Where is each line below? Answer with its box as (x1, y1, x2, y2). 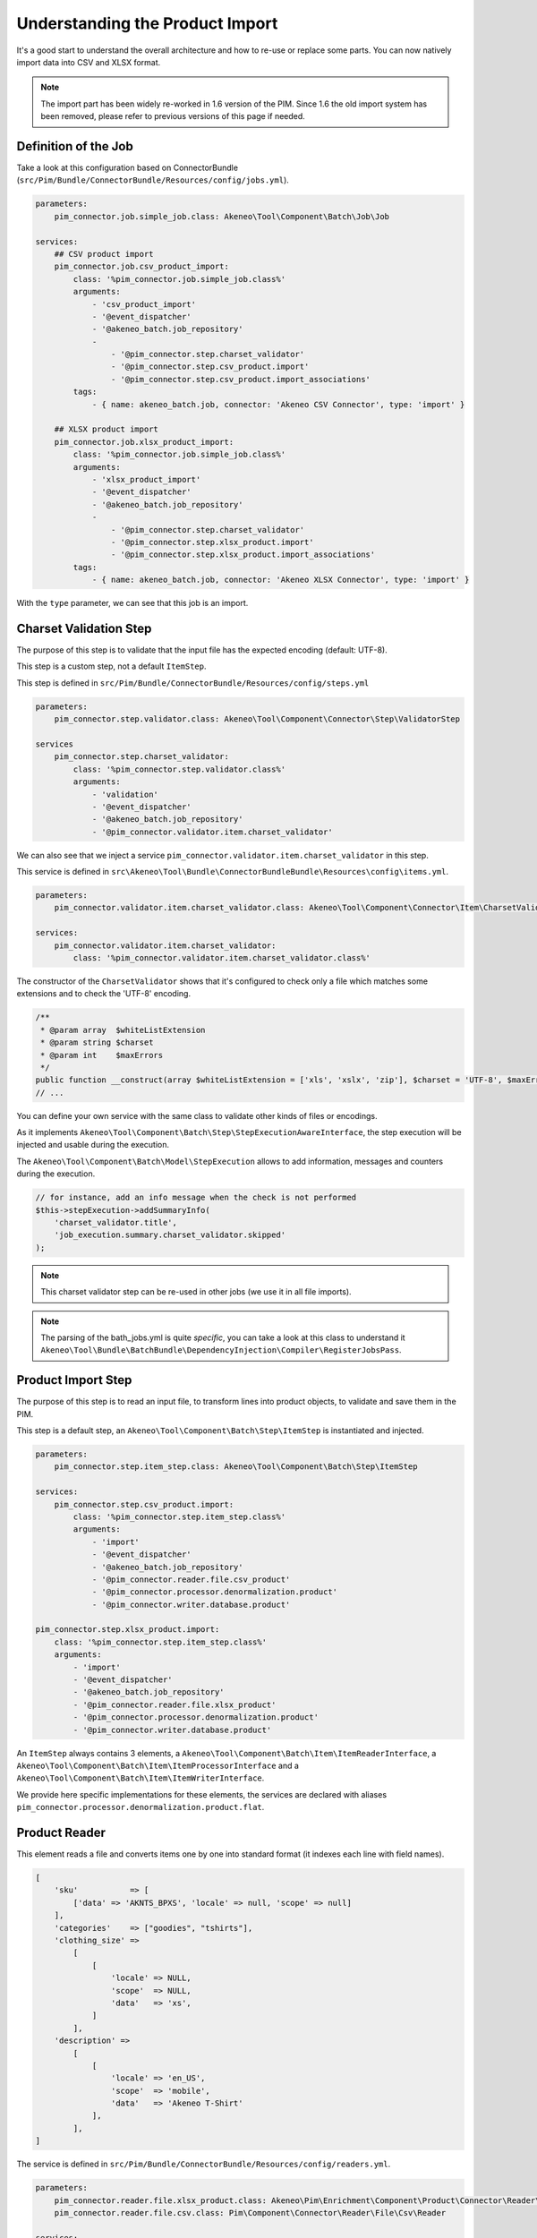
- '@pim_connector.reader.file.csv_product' (91, 1574, 291, 1585)
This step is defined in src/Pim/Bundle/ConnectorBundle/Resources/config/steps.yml (16, 677, 370, 688)
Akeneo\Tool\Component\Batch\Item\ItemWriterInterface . (16, 1772, 265, 1783)
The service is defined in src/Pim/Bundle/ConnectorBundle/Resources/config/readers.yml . (16, 2158, 391, 2170)
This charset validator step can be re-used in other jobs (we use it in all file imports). (40, 1286, 353, 1297)
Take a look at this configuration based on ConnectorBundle (16, 162, 239, 174)
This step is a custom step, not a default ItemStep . (16, 661, 207, 671)
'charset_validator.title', (54, 1217, 178, 1227)
